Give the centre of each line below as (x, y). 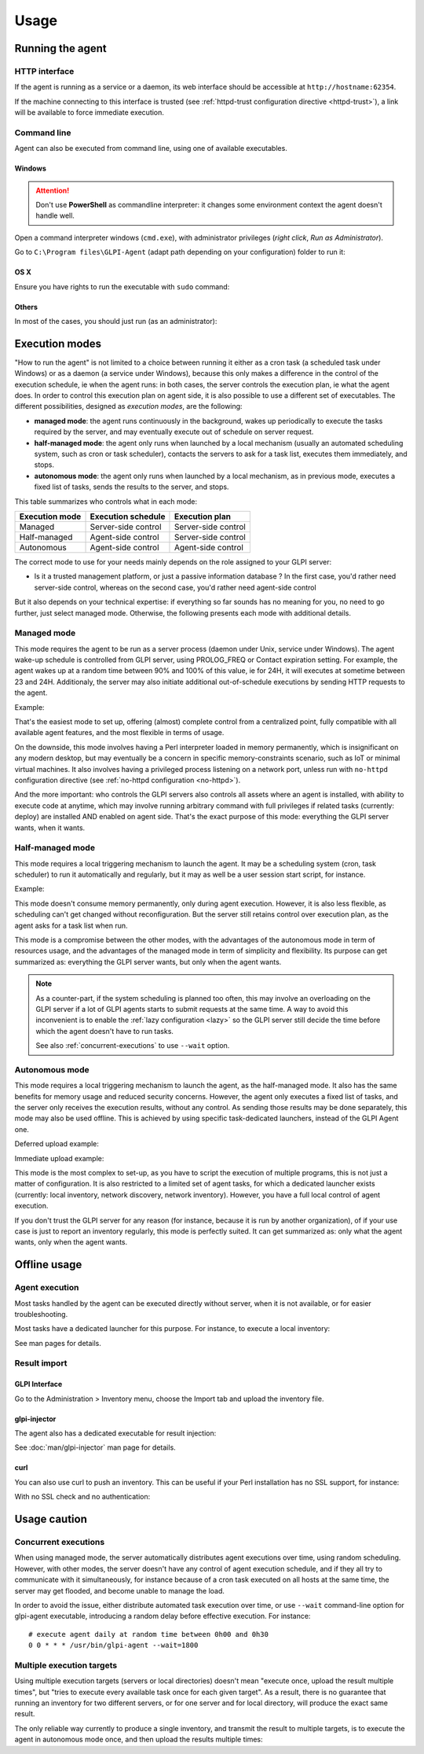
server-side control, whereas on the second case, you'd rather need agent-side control (175, 587)
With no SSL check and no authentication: (82, 1497)
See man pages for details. (58, 1343)
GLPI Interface (38, 1384)
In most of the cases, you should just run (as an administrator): (116, 321)
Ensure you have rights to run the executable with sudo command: (122, 286)
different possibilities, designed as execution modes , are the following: (128, 406)
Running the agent (61, 48)
